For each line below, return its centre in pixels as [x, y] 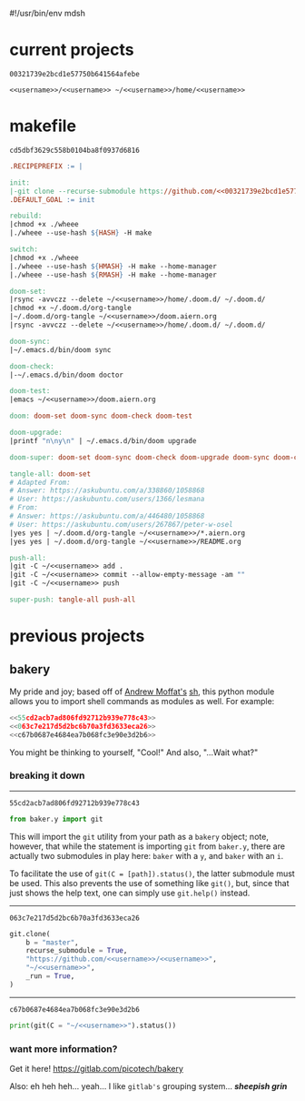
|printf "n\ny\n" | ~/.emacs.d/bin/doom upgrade [103, 440]
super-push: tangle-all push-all [73, 600]
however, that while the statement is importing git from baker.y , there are [148, 846]
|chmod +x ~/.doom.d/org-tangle [70, 308]
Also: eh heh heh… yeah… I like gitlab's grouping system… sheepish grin [148, 1086]
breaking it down [47, 775]
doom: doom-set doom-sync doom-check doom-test [101, 416]
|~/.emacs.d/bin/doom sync [60, 349]
